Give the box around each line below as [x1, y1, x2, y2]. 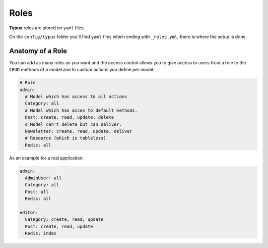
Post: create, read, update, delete [25, 114, 114, 120]
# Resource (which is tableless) [25, 135, 106, 141]
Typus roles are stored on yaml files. [9, 25, 85, 31]
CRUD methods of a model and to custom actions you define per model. [9, 67, 155, 73]
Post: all [25, 189, 49, 195]
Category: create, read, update [25, 217, 104, 222]
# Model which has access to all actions [25, 94, 128, 99]
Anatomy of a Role [9, 47, 67, 55]
